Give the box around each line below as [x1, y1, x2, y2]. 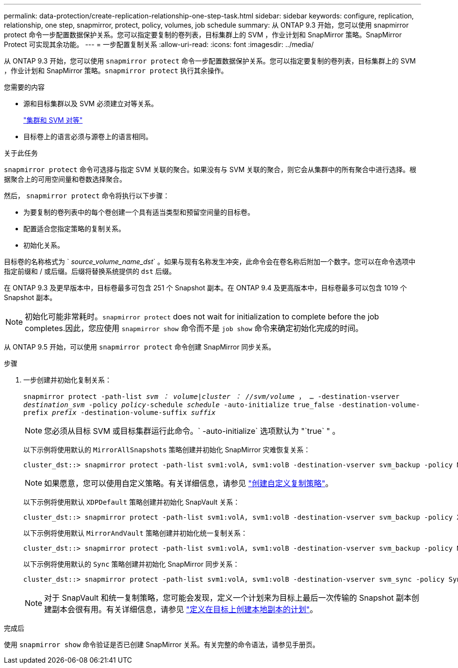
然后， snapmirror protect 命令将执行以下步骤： [4, 191, 170, 200]
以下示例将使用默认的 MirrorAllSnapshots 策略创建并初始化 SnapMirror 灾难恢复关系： [23, 445, 311, 454]
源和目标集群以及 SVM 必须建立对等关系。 [23, 99, 158, 108]
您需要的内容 [4, 83, 45, 91]
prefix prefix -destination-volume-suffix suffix [23, 409, 216, 416]
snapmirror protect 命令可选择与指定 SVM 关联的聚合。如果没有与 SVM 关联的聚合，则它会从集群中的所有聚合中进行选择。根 [4, 165, 416, 174]
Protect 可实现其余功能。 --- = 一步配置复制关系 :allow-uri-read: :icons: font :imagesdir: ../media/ [4, 40, 314, 48]
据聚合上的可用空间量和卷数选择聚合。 [4, 175, 126, 183]
